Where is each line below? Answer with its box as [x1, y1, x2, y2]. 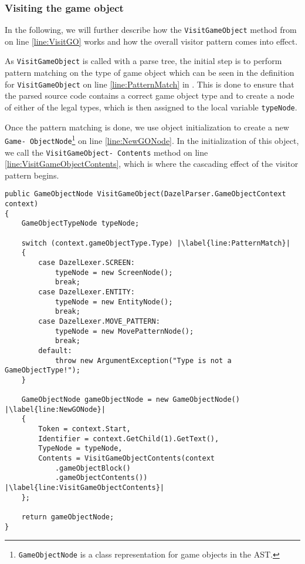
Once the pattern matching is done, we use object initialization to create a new [5, 120, 289, 133]
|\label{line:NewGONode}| [5, 405, 106, 414]
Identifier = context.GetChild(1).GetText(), [38, 434, 219, 443]
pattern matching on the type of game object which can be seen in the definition [5, 66, 294, 79]
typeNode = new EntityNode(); [55, 297, 173, 306]
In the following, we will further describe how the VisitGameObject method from [5, 23, 297, 36]
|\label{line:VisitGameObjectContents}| [5, 484, 165, 492]
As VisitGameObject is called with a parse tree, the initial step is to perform [5, 55, 282, 67]
